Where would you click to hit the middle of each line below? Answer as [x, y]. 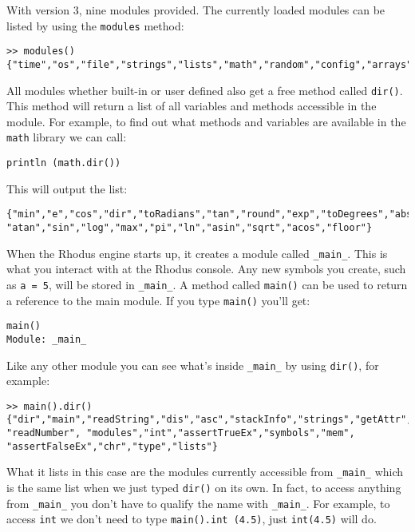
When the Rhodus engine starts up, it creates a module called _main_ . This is [197, 253]
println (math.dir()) [64, 163]
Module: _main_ [47, 339]
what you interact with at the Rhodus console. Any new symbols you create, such [206, 269]
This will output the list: [67, 188]
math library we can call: [67, 137]
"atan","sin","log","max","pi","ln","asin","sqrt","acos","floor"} [190, 227]
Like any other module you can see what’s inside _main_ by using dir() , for [193, 365]
